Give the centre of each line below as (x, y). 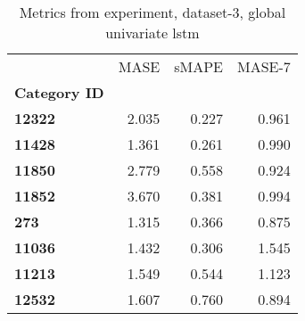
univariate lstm (152, 33)
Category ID (59, 92)
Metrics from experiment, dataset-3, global (152, 12)
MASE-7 (264, 66)
